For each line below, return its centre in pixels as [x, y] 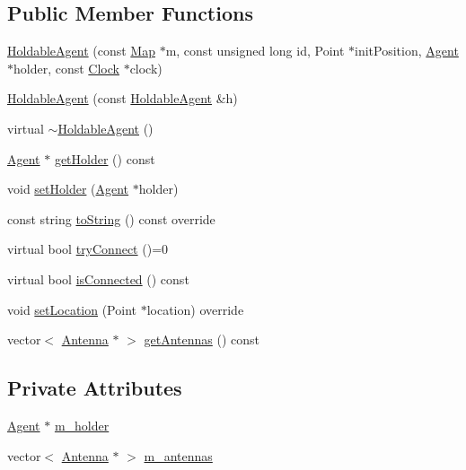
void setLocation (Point [72, 309]
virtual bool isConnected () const [98, 279]
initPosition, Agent [407, 51]
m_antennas [178, 455]
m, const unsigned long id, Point [255, 51]
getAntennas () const [202, 339]
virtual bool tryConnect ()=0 [88, 249]
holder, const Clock [66, 68]
